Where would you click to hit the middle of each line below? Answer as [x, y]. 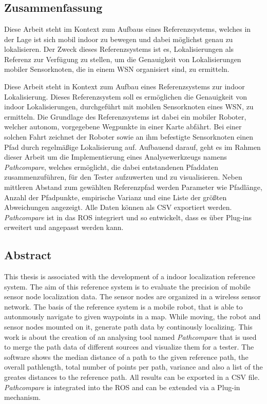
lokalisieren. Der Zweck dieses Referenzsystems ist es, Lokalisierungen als [119, 49]
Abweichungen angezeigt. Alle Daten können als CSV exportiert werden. [118, 207]
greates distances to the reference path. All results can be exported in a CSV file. [132, 377]
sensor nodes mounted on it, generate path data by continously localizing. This [128, 327]
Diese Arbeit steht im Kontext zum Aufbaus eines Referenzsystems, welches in [128, 29]
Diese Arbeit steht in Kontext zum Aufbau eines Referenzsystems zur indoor [125, 86]
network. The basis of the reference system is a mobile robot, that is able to [123, 306]
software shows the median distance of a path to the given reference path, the [126, 357]
